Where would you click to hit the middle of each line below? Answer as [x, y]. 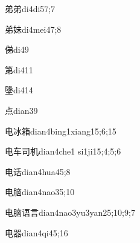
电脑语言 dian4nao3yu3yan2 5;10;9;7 [70, 212]
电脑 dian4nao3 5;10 [40, 192]
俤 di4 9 [17, 49]
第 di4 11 [19, 69]
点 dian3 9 [21, 110]
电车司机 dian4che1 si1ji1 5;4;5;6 [63, 151]
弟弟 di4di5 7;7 [30, 8]
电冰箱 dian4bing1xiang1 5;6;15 [61, 131]
